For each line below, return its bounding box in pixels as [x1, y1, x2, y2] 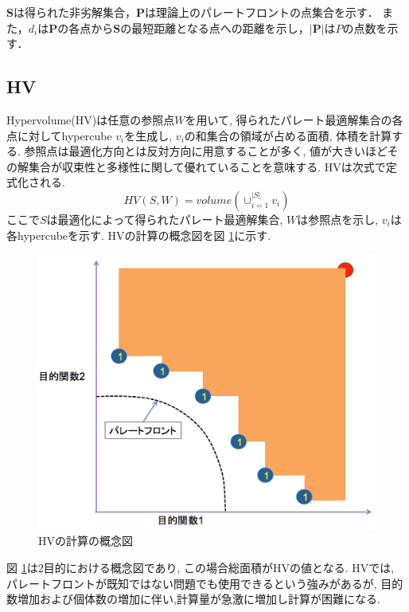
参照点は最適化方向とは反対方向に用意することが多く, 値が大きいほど [24, 143, 388, 159]
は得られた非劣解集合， [13, 4, 136, 20]
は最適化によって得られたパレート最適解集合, [46, 210, 283, 227]
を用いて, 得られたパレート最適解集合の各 [185, 111, 403, 127]
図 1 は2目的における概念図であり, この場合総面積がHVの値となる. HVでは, [6, 559, 395, 576]
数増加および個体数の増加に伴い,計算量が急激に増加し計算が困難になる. [6, 590, 380, 607]
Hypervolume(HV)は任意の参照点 [6, 111, 175, 127]
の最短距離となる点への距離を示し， [120, 19, 310, 36]
